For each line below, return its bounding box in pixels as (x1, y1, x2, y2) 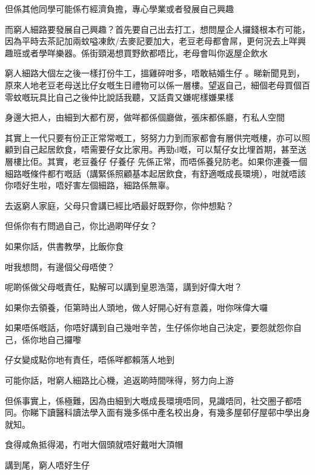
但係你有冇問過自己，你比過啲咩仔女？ (5, 219, 157, 232)
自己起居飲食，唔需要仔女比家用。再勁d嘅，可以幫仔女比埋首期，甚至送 (21, 143, 307, 156)
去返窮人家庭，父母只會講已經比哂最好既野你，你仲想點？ (5, 199, 234, 211)
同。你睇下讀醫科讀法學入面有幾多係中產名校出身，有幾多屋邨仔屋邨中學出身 (5, 406, 310, 419)
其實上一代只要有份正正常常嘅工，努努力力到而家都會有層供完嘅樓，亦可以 (5, 131, 302, 144)
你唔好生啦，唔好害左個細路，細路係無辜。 (5, 179, 174, 191)
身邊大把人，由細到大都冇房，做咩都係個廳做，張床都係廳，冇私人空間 (5, 111, 285, 124)
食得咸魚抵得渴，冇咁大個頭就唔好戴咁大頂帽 (5, 438, 183, 451)
